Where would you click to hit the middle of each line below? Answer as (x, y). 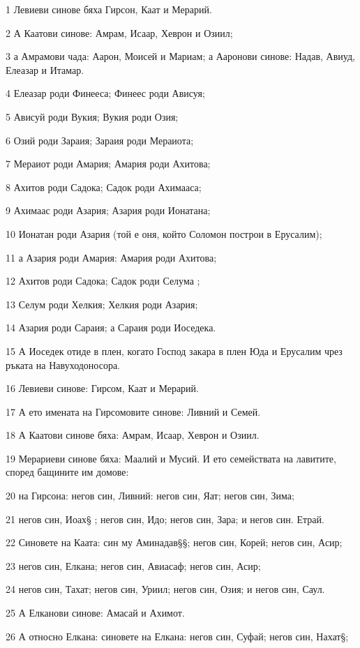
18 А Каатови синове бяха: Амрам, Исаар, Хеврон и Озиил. (133, 435)
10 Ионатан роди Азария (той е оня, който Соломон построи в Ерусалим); (164, 233)
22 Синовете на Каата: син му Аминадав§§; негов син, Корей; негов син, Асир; (174, 542)
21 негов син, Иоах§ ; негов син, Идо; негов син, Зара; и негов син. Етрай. (165, 519)
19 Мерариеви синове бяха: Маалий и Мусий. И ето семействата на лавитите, (171, 458)
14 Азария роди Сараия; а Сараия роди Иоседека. (111, 327)
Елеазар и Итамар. (45, 69)
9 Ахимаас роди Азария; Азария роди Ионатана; (108, 210)
